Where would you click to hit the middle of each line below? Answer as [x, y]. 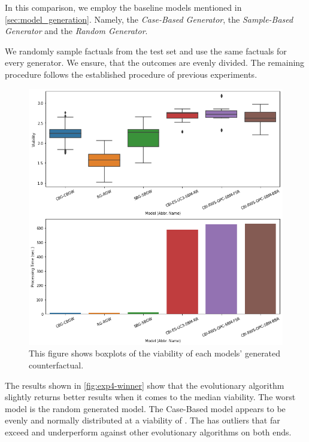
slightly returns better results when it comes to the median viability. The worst [150, 397]
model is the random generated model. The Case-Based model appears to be [145, 408]
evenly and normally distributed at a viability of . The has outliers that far [143, 420]
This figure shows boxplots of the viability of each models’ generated [155, 353]
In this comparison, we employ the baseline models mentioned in [123, 7]
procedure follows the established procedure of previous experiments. [131, 74]
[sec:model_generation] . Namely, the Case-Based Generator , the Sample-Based [149, 19]
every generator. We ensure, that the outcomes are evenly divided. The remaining [155, 63]
